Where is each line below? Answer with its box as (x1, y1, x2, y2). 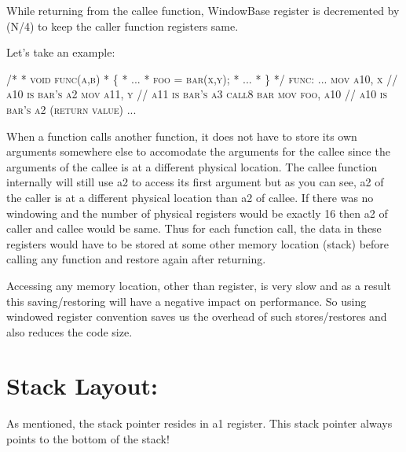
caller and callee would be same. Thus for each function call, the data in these (6, 220, 382, 237)
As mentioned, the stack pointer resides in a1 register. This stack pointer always (6, 415, 393, 432)
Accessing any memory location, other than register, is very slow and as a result (6, 277, 391, 293)
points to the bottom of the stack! (6, 431, 170, 446)
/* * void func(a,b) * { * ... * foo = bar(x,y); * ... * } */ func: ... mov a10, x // (6, 70, 398, 86)
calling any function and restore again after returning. (6, 251, 266, 267)
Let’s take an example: (6, 44, 115, 61)
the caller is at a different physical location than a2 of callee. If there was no (6, 189, 374, 205)
